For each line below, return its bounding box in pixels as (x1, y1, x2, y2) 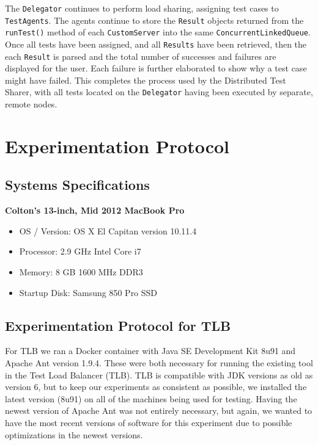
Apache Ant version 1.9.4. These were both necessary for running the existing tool (5, 356, 313, 369)
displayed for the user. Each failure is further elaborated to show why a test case (5, 62, 307, 74)
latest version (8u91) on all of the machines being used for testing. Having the (5, 392, 297, 405)
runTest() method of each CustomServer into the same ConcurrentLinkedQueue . (5, 26, 311, 38)
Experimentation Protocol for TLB (5, 316, 231, 335)
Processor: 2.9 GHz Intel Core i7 (19, 245, 141, 258)
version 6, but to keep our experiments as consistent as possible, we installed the (5, 380, 307, 393)
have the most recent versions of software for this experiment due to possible (5, 416, 292, 429)
